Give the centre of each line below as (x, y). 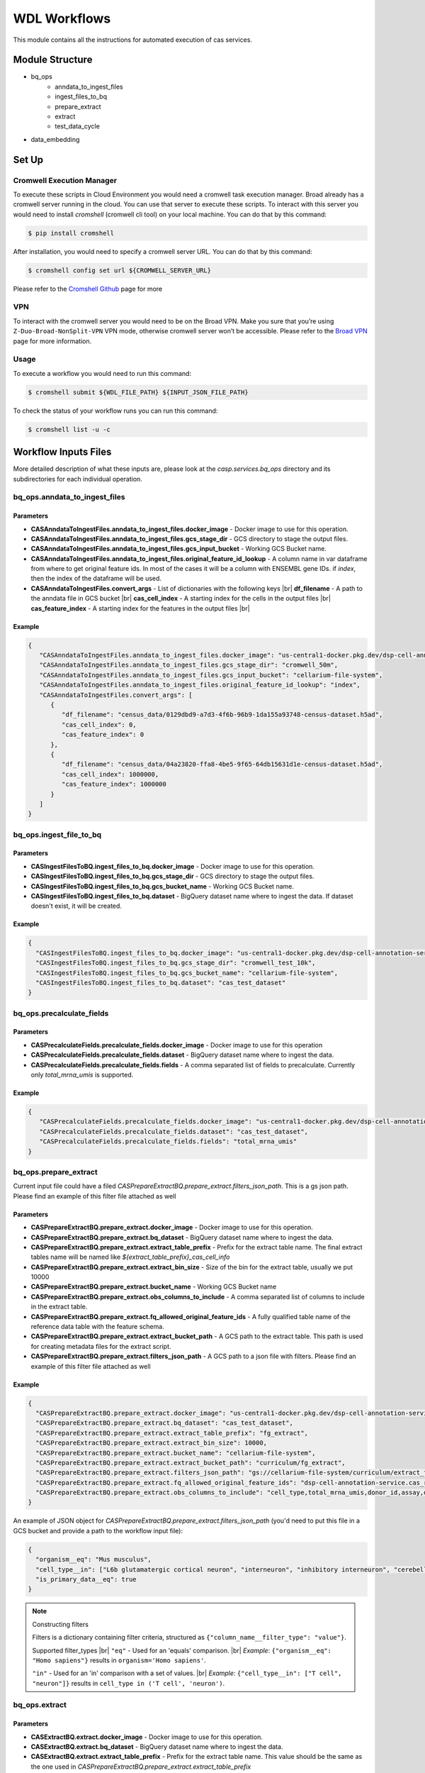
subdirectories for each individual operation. (78, 479)
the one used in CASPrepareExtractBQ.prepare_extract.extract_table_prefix (141, 1767)
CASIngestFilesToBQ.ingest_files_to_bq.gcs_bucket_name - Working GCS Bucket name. (162, 886)
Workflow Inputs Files (62, 452)
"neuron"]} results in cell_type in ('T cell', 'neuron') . (129, 1683)
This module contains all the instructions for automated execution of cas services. (133, 40)
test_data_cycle (78, 126)
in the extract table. (59, 1307)
